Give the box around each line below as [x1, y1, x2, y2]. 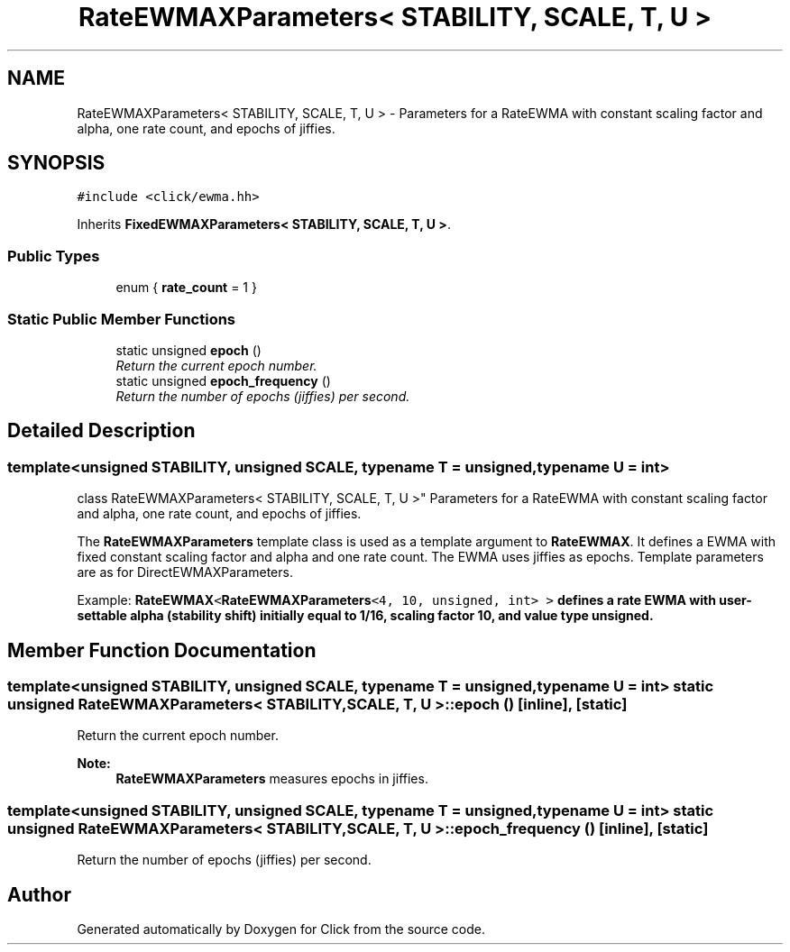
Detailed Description [7, 419, 196, 443]
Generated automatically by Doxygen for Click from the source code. [77, 920, 486, 937]
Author [7, 883, 71, 906]
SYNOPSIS [7, 151, 106, 175]
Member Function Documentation [7, 638, 317, 662]
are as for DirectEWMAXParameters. [77, 564, 293, 581]
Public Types [7, 246, 100, 265]
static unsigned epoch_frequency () [115, 372, 331, 389]
